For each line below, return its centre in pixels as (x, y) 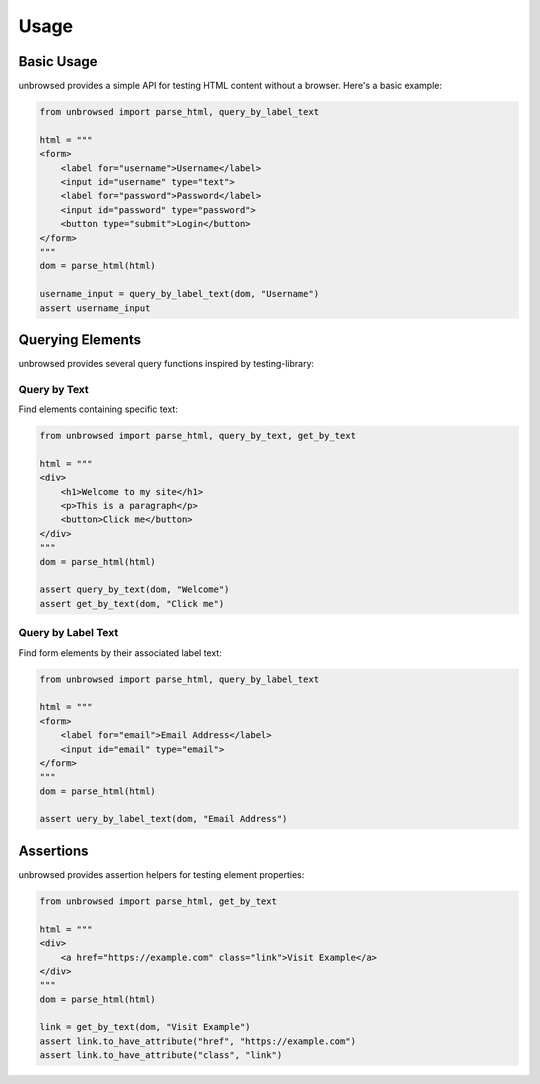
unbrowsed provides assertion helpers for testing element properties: (161, 874)
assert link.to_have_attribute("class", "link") (161, 1055)
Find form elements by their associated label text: (120, 652)
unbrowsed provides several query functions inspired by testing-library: (166, 364)
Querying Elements (80, 339)
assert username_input (95, 308)
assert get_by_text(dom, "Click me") (132, 603)
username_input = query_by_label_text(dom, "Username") (179, 294)
